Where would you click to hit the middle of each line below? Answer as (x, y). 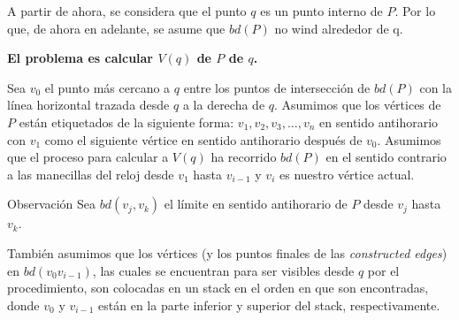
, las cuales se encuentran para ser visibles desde (223, 270)
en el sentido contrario (386, 157)
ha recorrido (244, 157)
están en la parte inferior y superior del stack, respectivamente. (269, 305)
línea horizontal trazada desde (88, 105)
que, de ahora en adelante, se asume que (116, 28)
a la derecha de (224, 105)
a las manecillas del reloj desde (91, 174)
